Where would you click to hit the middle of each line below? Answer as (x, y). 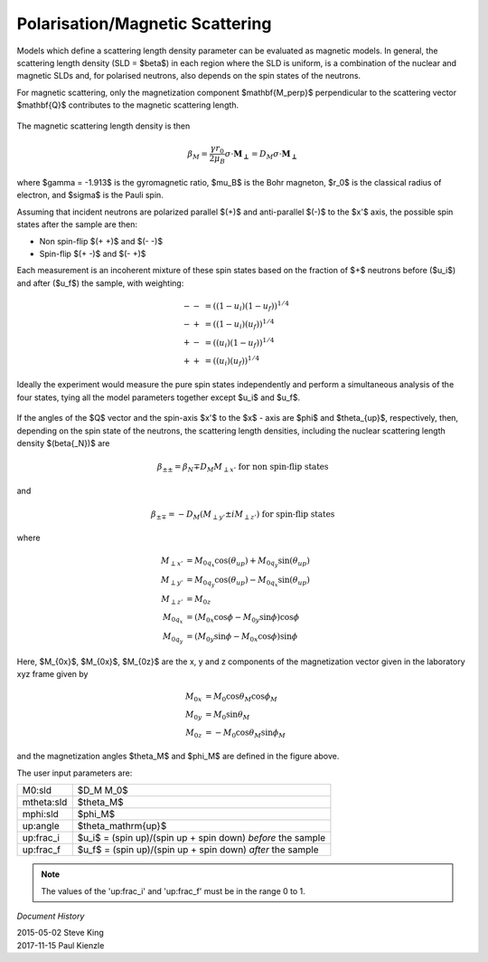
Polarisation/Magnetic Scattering (144, 24)
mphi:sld (40, 814)
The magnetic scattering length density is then (103, 126)
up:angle (41, 826)
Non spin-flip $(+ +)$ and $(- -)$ (101, 241)
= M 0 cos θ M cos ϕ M (241, 698)
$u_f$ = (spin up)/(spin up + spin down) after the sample (198, 850)
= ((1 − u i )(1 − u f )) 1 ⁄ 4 (247, 306)
